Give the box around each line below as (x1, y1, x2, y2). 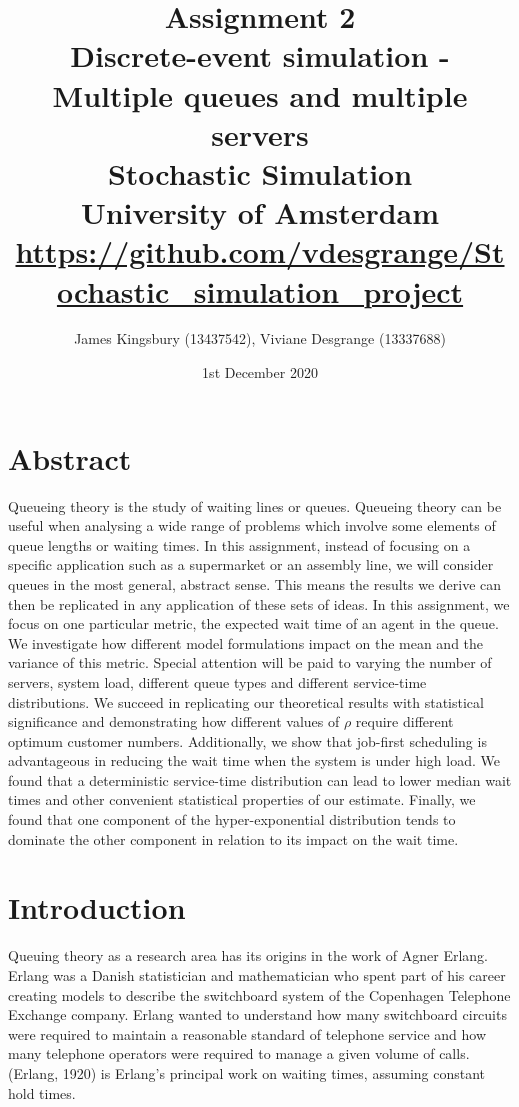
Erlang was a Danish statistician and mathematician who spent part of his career (8, 964, 506, 985)
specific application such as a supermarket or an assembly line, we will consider (8, 554, 494, 575)
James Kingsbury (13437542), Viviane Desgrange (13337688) (74, 328, 446, 349)
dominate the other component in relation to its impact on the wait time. (8, 828, 459, 849)
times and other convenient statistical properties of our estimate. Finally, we (8, 789, 476, 810)
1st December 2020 (202, 362, 318, 383)
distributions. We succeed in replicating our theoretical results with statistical (8, 691, 484, 712)
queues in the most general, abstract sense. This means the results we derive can (8, 573, 502, 594)
